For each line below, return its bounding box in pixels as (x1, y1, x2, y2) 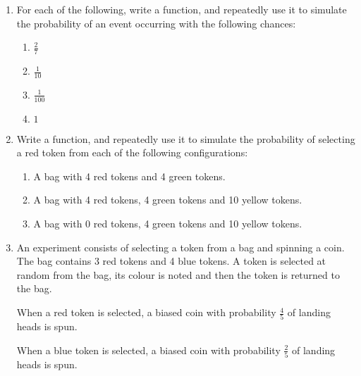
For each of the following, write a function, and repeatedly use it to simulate (16, 2, 347, 16)
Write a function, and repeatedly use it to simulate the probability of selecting (16, 131, 355, 146)
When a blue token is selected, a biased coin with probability (16, 342, 281, 357)
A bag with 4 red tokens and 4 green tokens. (33, 168, 226, 183)
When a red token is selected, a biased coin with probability (16, 305, 276, 320)
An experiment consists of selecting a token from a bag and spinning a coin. (16, 239, 345, 254)
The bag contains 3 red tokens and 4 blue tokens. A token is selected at (16, 253, 326, 268)
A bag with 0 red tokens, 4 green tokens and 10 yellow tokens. (33, 216, 302, 231)
